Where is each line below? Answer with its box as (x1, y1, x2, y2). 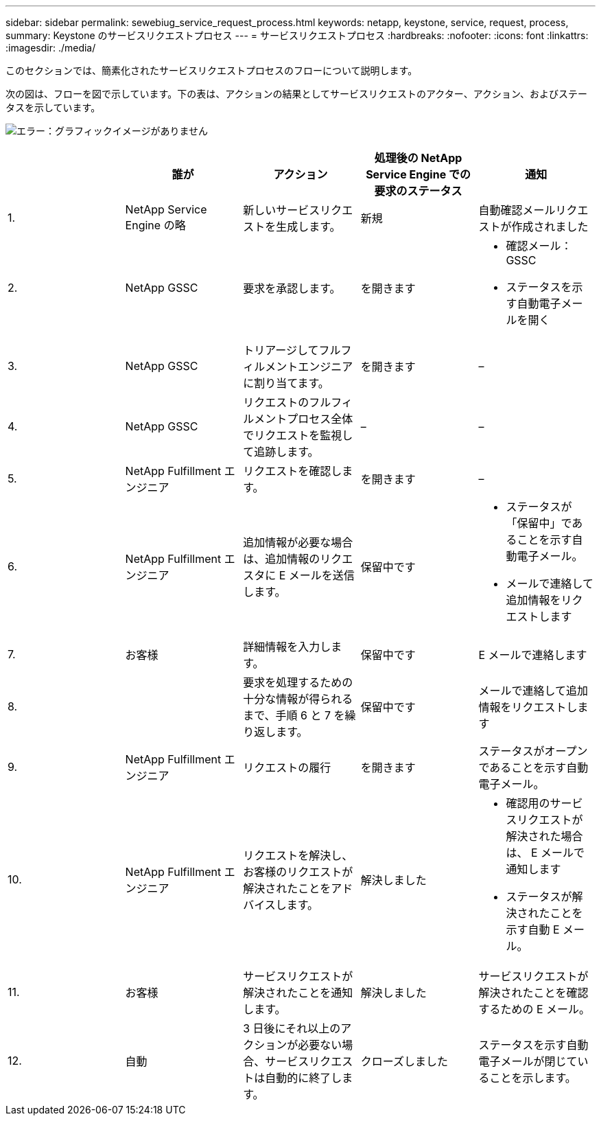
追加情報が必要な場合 (243, 535, 353, 549)
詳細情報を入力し (243, 640, 331, 654)
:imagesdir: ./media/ (5, 42, 96, 54)
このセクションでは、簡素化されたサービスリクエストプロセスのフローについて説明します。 (5, 65, 418, 76)
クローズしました (360, 1054, 448, 1068)
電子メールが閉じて (478, 1054, 578, 1068)
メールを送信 (288, 568, 355, 582)
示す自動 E (506, 923, 560, 936)
